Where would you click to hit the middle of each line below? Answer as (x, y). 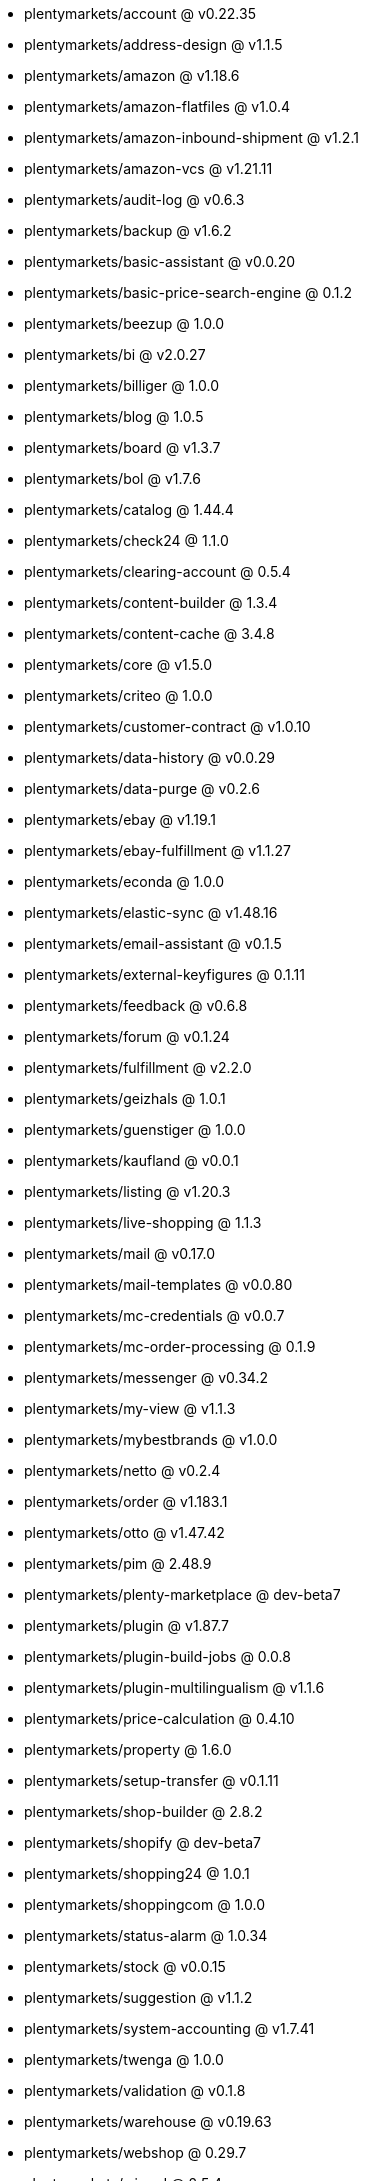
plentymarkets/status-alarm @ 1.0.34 (146, 1935)
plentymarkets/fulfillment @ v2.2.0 (138, 1067)
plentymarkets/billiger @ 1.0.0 (122, 385)
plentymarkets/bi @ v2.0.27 (115, 354)
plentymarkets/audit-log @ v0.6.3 (134, 199)
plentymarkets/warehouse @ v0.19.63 (148, 2121)
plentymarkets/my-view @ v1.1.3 (130, 1408)
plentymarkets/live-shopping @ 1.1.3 (143, 1222)
